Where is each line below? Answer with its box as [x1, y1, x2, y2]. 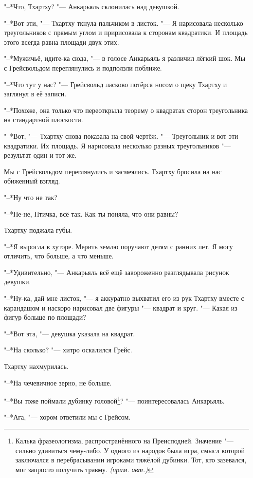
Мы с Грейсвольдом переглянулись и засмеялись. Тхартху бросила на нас [4, 166, 222, 176]
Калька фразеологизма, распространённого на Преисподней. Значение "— [15, 436, 234, 446]
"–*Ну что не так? [4, 192, 57, 202]
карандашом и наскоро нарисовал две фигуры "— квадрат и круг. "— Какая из [4, 302, 237, 313]
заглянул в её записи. [4, 89, 67, 99]
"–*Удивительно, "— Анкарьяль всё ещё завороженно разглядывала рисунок [4, 267, 229, 277]
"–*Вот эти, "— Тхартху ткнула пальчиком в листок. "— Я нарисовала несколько [4, 18, 243, 28]
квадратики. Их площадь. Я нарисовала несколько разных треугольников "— [4, 140, 231, 150]
